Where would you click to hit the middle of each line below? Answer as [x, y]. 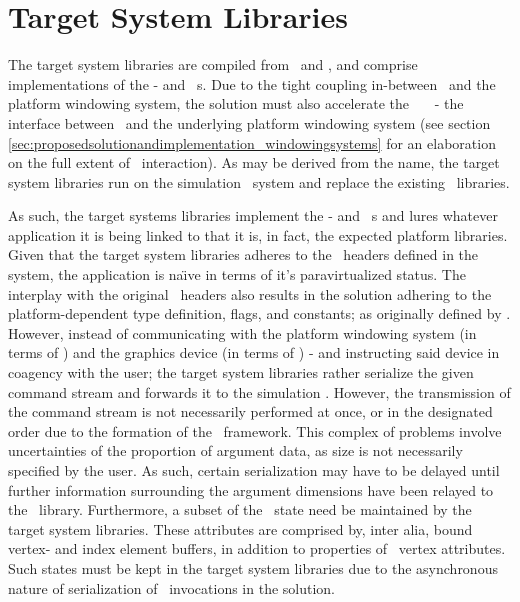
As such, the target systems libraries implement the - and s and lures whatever [253, 215]
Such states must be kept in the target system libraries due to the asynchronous [253, 567]
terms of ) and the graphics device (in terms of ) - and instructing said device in [254, 352]
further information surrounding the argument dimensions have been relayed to [251, 489]
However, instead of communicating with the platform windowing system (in [242, 332]
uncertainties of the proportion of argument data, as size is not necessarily [235, 450]
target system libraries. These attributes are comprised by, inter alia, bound [240, 528]
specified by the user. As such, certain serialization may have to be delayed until [254, 470]
